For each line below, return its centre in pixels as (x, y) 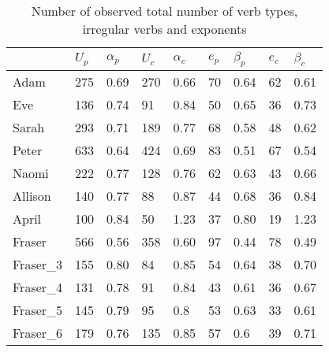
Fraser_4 (38, 287)
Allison (32, 196)
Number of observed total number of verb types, (164, 11)
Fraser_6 (38, 333)
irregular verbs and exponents (164, 29)
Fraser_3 (38, 265)
